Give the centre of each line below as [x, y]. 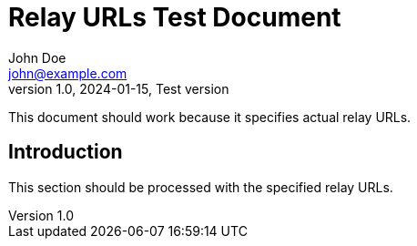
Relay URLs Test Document [175, 17]
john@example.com [68, 73]
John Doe [37, 57]
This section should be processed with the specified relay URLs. [201, 187]
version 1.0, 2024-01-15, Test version [119, 88]
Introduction [66, 152]
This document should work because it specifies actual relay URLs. [210, 117]
